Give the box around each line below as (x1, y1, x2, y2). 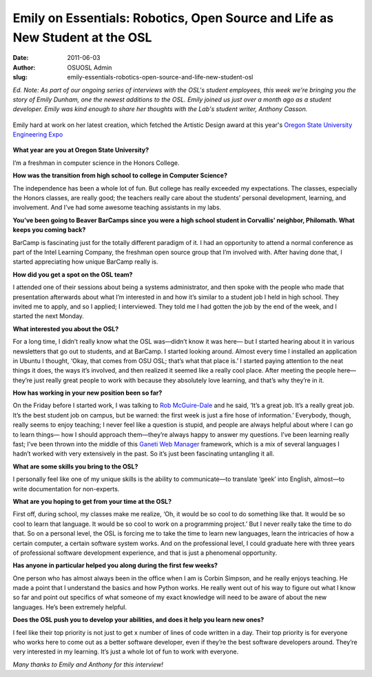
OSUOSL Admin (67, 63, 112, 72)
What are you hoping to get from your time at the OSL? (12, 497, 172, 505)
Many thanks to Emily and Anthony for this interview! (12, 660, 163, 669)
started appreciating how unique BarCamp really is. (12, 257, 158, 266)
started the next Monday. (12, 312, 84, 320)
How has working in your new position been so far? (12, 389, 163, 397)
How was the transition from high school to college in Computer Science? (12, 171, 227, 179)
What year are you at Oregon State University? (12, 146, 149, 155)
